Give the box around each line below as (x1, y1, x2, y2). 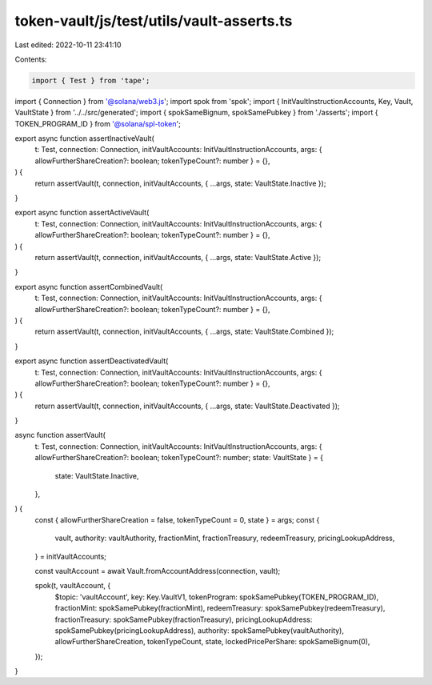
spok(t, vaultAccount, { (34, 581, 111, 591)
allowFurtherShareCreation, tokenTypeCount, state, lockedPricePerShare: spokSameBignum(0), (54, 637, 370, 647)
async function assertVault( (14, 431, 106, 440)
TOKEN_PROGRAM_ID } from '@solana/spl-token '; (14, 118, 182, 128)
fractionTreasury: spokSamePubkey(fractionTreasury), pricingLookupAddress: (54, 615, 313, 624)
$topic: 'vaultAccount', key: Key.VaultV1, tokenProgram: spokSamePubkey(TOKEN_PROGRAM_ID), (54, 592, 379, 602)
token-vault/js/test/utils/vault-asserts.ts (14, 12, 293, 30)
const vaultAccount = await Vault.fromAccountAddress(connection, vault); (34, 566, 281, 575)
